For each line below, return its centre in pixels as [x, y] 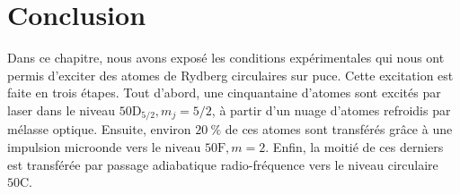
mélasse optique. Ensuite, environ [99, 129]
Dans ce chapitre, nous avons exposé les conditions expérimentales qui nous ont [226, 58]
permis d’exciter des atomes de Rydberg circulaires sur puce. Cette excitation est [230, 75]
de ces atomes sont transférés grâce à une [339, 129]
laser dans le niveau [61, 110]
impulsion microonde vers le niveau [104, 146]
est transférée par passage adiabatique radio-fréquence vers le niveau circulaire [223, 164]
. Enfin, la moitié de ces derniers [354, 146]
